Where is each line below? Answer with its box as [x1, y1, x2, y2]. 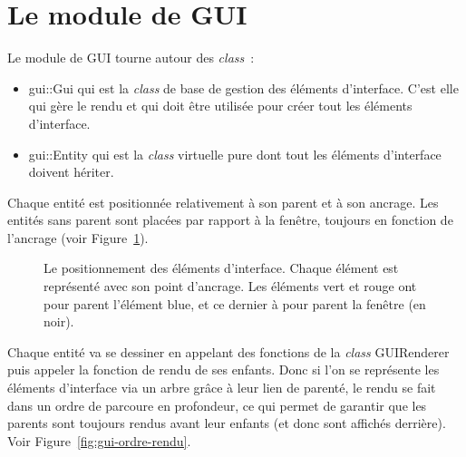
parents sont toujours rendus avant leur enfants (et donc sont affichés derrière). [7, 413, 446, 433]
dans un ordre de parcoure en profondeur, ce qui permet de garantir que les [7, 395, 427, 414]
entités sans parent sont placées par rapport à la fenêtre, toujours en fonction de [7, 210, 453, 229]
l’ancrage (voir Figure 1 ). [7, 228, 149, 247]
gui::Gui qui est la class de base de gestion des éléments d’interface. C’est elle [28, 78, 459, 97]
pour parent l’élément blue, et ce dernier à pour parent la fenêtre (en [44, 294, 426, 313]
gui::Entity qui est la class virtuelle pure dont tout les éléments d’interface [28, 144, 442, 163]
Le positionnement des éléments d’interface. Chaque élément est [44, 258, 399, 277]
